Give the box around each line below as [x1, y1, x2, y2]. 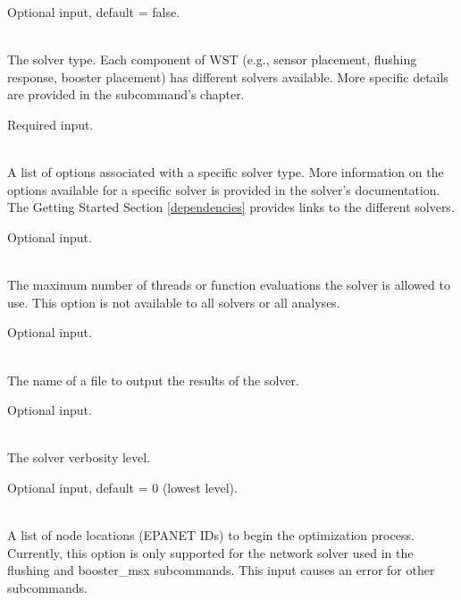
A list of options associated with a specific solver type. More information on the [7, 163, 444, 182]
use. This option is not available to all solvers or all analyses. [7, 292, 340, 311]
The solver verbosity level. [7, 448, 151, 467]
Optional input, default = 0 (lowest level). [7, 477, 238, 496]
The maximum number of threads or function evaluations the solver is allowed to [7, 275, 450, 294]
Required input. [7, 114, 94, 133]
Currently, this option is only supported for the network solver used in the [7, 543, 414, 562]
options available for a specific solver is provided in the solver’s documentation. [7, 180, 440, 199]
